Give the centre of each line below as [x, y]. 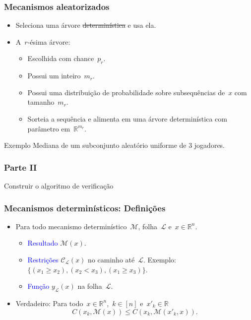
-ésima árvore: [49, 41]
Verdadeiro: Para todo [49, 303]
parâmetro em [49, 128]
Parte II [21, 167]
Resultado [43, 243]
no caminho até [111, 259]
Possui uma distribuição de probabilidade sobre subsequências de [126, 92]
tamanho [41, 102]
